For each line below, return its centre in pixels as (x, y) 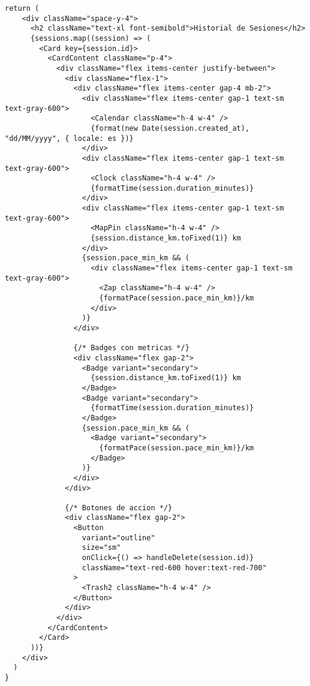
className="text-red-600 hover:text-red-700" (174, 568)
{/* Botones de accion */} (119, 508)
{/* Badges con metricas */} (131, 348)
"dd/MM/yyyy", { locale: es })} (69, 138)
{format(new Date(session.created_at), (170, 128)
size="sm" (101, 548)
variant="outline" (118, 538)
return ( (22, 8)
